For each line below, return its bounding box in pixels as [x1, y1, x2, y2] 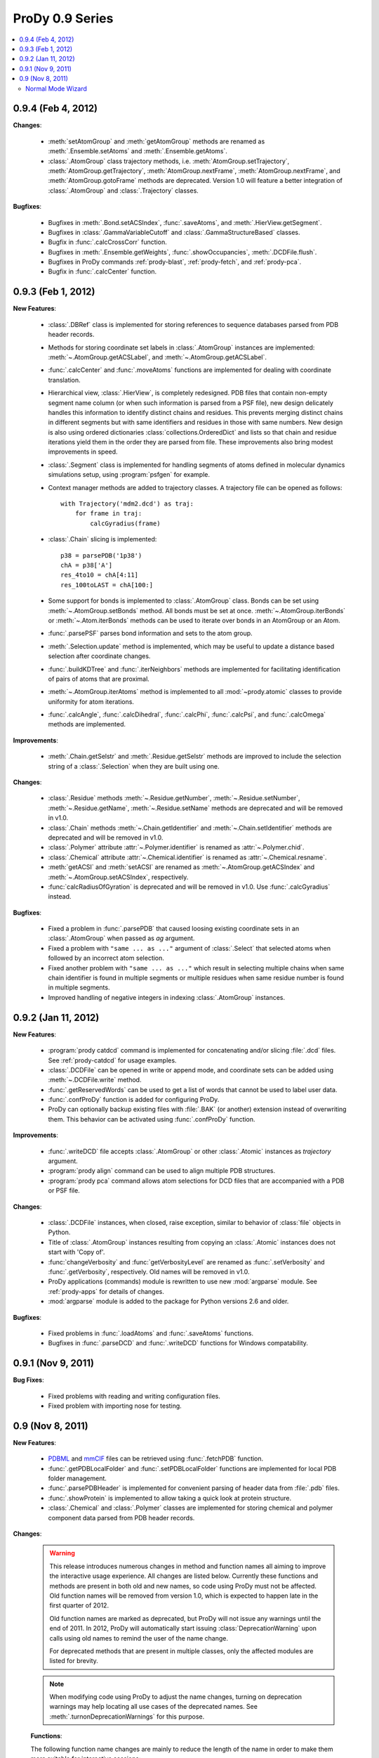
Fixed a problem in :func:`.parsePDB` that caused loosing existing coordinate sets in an [48, 925, 300, 933]
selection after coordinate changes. [48, 652, 151, 660]
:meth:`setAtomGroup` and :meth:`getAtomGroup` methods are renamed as [48, 137, 265, 146]
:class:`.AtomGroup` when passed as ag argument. [48, 934, 195, 942]
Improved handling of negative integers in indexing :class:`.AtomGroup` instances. [48, 993, 286, 1001]
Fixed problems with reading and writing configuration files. [48, 1392, 220, 1400]
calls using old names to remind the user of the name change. [49, 1634, 228, 1642]
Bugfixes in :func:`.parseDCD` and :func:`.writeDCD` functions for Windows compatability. [48, 1339, 309, 1347]
